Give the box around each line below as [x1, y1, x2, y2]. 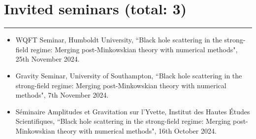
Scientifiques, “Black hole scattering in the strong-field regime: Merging [15, 116, 231, 126]
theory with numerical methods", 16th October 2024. [57, 125, 217, 136]
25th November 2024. [15, 54, 80, 64]
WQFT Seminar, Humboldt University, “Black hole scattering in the [15, 35, 222, 45]
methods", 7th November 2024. [15, 90, 109, 100]
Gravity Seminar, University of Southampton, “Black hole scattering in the [15, 70, 242, 80]
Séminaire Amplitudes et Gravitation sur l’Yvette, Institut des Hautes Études [15, 106, 250, 116]
